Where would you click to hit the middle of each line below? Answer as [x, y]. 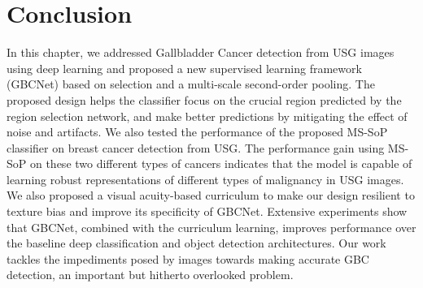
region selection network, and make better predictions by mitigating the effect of [207, 116]
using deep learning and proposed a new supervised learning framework [184, 68]
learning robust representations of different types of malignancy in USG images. [205, 179]
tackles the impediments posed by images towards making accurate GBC [188, 258]
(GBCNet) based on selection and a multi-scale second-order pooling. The [191, 84]
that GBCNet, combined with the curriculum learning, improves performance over [211, 227]
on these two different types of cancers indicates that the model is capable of [221, 163]
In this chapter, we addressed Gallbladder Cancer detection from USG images [201, 52]
